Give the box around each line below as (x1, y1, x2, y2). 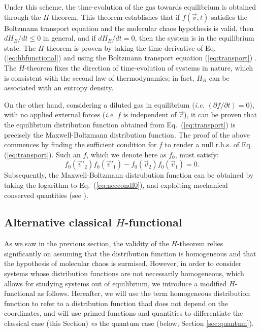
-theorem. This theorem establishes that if (49, 11, 180, 22)
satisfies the (211, 11, 247, 22)
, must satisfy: (175, 149, 219, 159)
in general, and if (43, 32, 96, 43)
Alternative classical (4, 214, 112, 230)
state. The (4, 42, 36, 53)
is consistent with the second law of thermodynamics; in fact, (4, 72, 194, 83)
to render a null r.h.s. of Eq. (165, 139, 252, 150)
